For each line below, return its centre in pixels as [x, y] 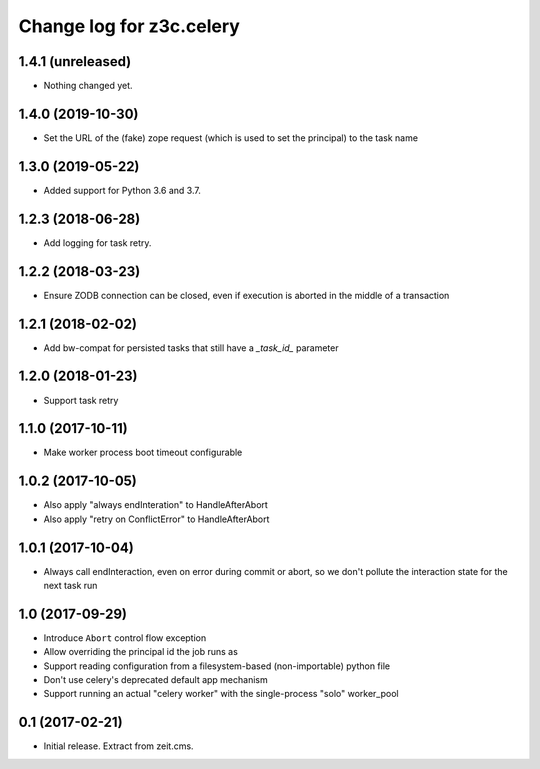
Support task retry [81, 400]
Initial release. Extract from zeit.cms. [118, 746]
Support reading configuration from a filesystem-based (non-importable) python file [216, 666]
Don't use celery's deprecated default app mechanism [156, 680]
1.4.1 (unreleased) [75, 61]
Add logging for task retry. [97, 242]
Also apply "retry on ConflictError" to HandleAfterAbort [156, 519]
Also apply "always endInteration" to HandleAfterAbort [156, 505]
